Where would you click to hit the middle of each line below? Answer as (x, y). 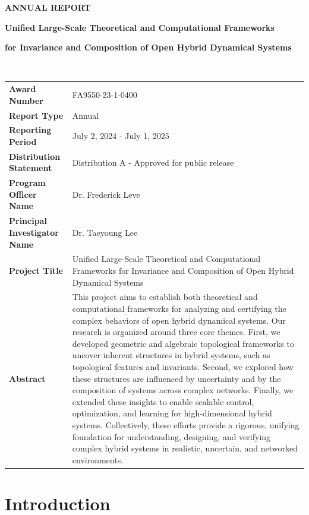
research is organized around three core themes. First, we (176, 332)
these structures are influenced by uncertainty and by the (176, 378)
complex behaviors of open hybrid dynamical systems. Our (179, 320)
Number (26, 100)
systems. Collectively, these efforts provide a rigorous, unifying (186, 424)
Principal (28, 221)
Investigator (34, 232)
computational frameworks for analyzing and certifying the (179, 308)
